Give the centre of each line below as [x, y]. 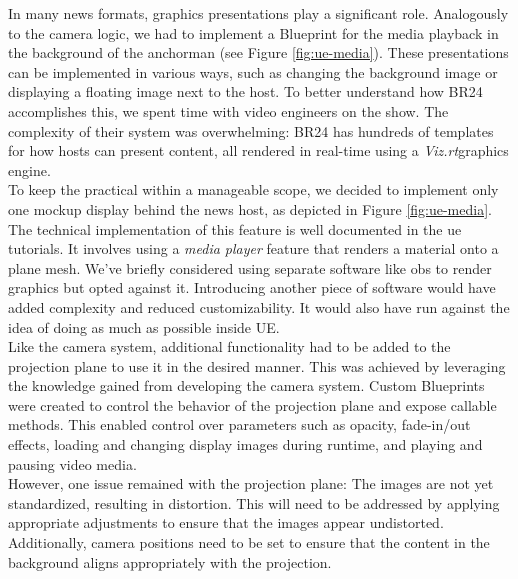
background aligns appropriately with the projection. [170, 561]
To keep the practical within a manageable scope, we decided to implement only [253, 189]
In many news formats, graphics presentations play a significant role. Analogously [258, 13]
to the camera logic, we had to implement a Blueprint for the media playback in [253, 32]
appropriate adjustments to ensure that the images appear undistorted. [226, 522]
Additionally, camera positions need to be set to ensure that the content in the [249, 542]
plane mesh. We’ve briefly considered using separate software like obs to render [250, 267]
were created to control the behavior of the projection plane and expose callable [252, 404]
